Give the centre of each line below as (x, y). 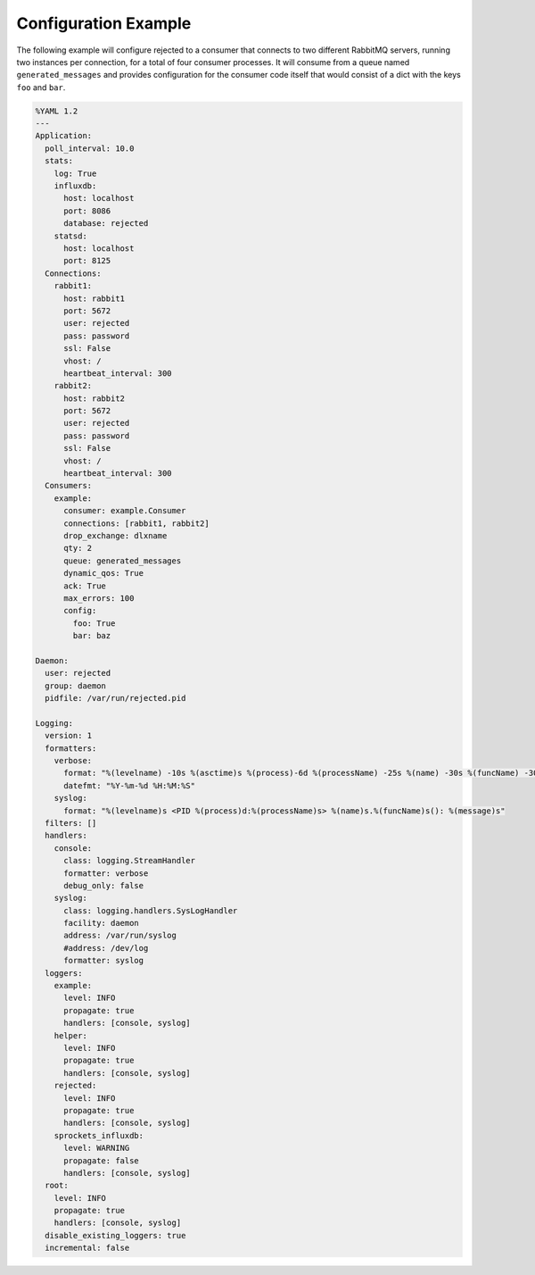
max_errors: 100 (99, 598)
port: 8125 (87, 261)
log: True (75, 173)
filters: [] (71, 823)
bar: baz (92, 636)
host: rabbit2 (94, 398)
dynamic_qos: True (104, 573)
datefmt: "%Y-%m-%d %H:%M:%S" (130, 785)
